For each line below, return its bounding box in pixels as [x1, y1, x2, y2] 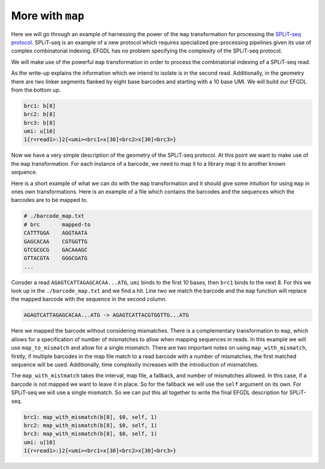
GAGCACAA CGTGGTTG [23, 238, 88, 245]
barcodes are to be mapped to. [11, 197, 88, 204]
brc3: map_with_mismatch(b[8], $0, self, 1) [23, 430, 158, 437]
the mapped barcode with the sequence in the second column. [11, 295, 167, 303]
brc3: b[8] [23, 119, 56, 126]
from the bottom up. [11, 86, 61, 93]
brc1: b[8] [23, 102, 56, 109]
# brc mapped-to [23, 221, 91, 228]
